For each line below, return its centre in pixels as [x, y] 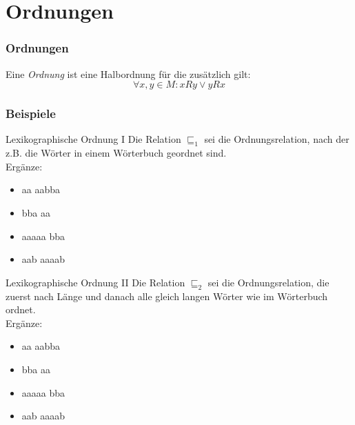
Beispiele [31, 113]
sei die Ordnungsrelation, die [268, 282]
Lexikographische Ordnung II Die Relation [95, 282]
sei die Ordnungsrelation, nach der [277, 139]
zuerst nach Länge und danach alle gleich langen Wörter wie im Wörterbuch [167, 296]
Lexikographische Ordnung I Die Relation [93, 139]
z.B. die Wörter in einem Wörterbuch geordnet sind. [116, 153]
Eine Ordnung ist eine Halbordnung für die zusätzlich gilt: [128, 73]
